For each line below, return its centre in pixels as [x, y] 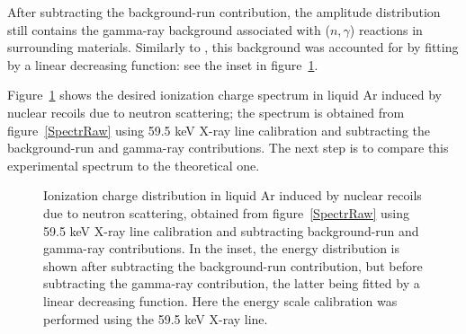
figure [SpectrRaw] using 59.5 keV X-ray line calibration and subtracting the [219, 130]
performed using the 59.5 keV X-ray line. [156, 318]
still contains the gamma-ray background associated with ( [169, 29]
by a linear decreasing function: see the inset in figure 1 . [163, 64]
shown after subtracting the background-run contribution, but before [233, 265]
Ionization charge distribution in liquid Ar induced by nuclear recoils [233, 195]
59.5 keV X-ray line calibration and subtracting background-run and [231, 230]
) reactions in [386, 29]
